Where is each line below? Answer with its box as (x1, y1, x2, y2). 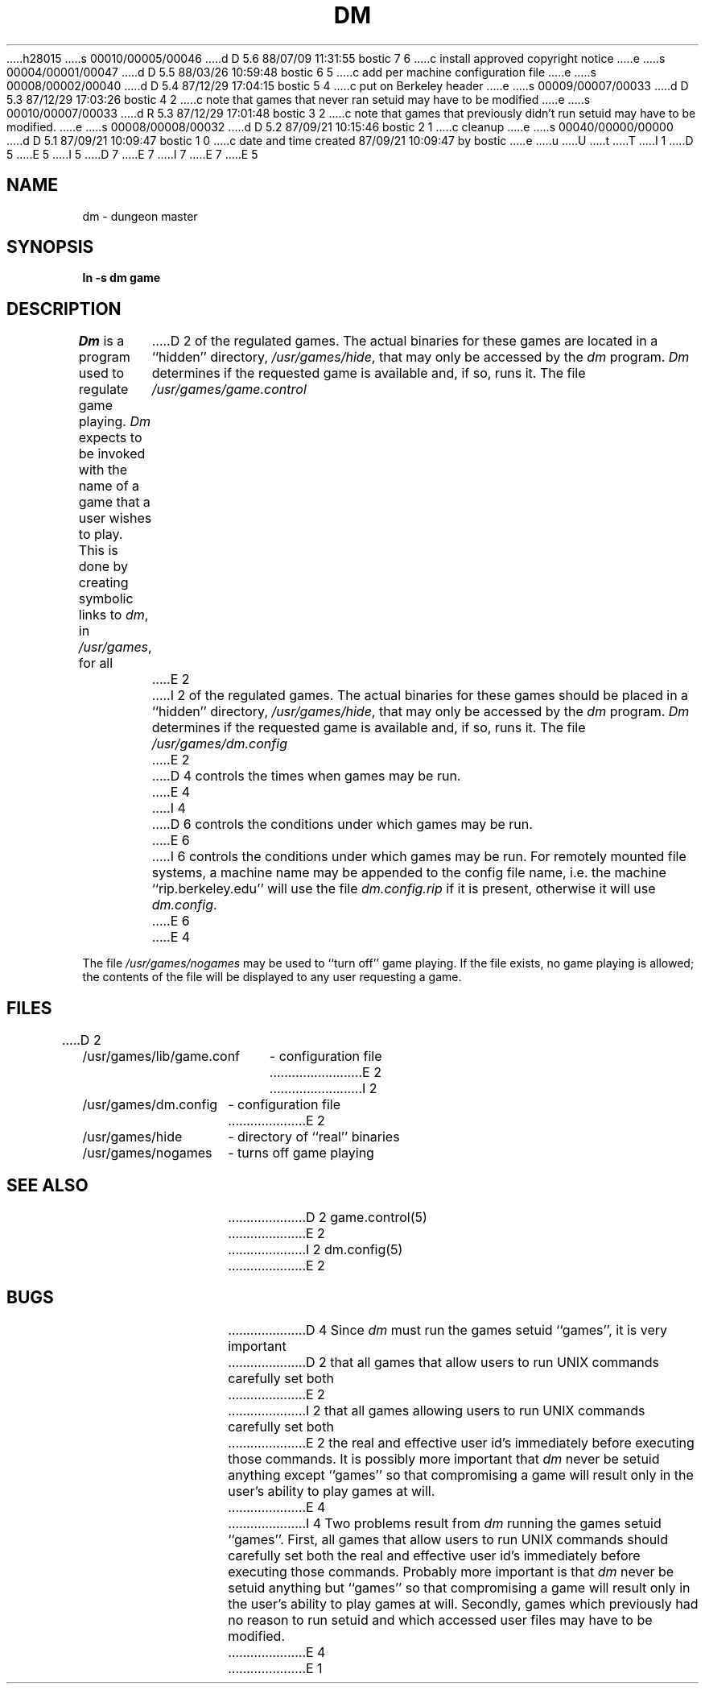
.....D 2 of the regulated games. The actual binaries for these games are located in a (151, 333, 658, 350)
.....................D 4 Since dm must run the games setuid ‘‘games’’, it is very (228, 1321, 667, 1338)
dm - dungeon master (82, 209, 198, 223)
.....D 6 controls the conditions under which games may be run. (151, 816, 533, 833)
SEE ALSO (6, 1174, 89, 1195)
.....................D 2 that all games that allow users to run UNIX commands (228, 1353, 659, 1370)
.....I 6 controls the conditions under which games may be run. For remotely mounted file (151, 848, 686, 865)
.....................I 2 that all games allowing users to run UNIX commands (228, 1402, 645, 1419)
